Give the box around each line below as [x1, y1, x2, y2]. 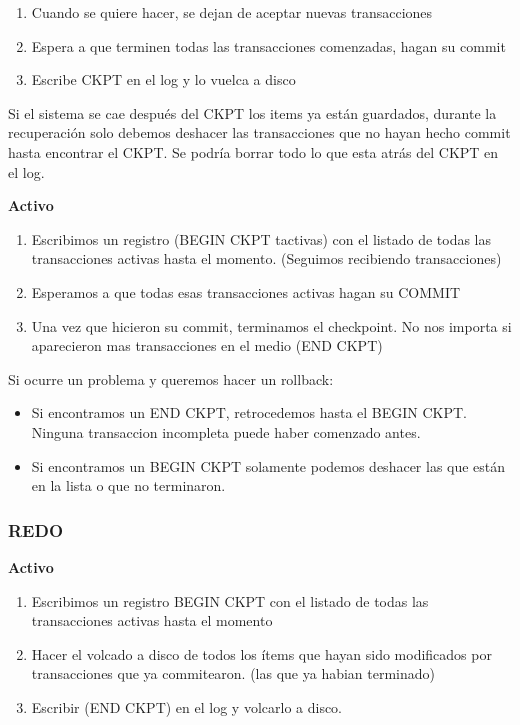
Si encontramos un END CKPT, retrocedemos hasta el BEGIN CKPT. [31, 402, 467, 423]
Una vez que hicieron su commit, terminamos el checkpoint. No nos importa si [31, 315, 512, 336]
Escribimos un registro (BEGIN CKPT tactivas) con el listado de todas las [31, 228, 492, 249]
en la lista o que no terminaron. [31, 475, 226, 496]
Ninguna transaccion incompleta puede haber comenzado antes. [31, 421, 421, 442]
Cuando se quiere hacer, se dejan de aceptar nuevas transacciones [31, 2, 433, 22]
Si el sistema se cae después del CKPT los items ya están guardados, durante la [8, 102, 497, 123]
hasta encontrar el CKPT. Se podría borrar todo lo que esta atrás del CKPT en [8, 141, 499, 162]
